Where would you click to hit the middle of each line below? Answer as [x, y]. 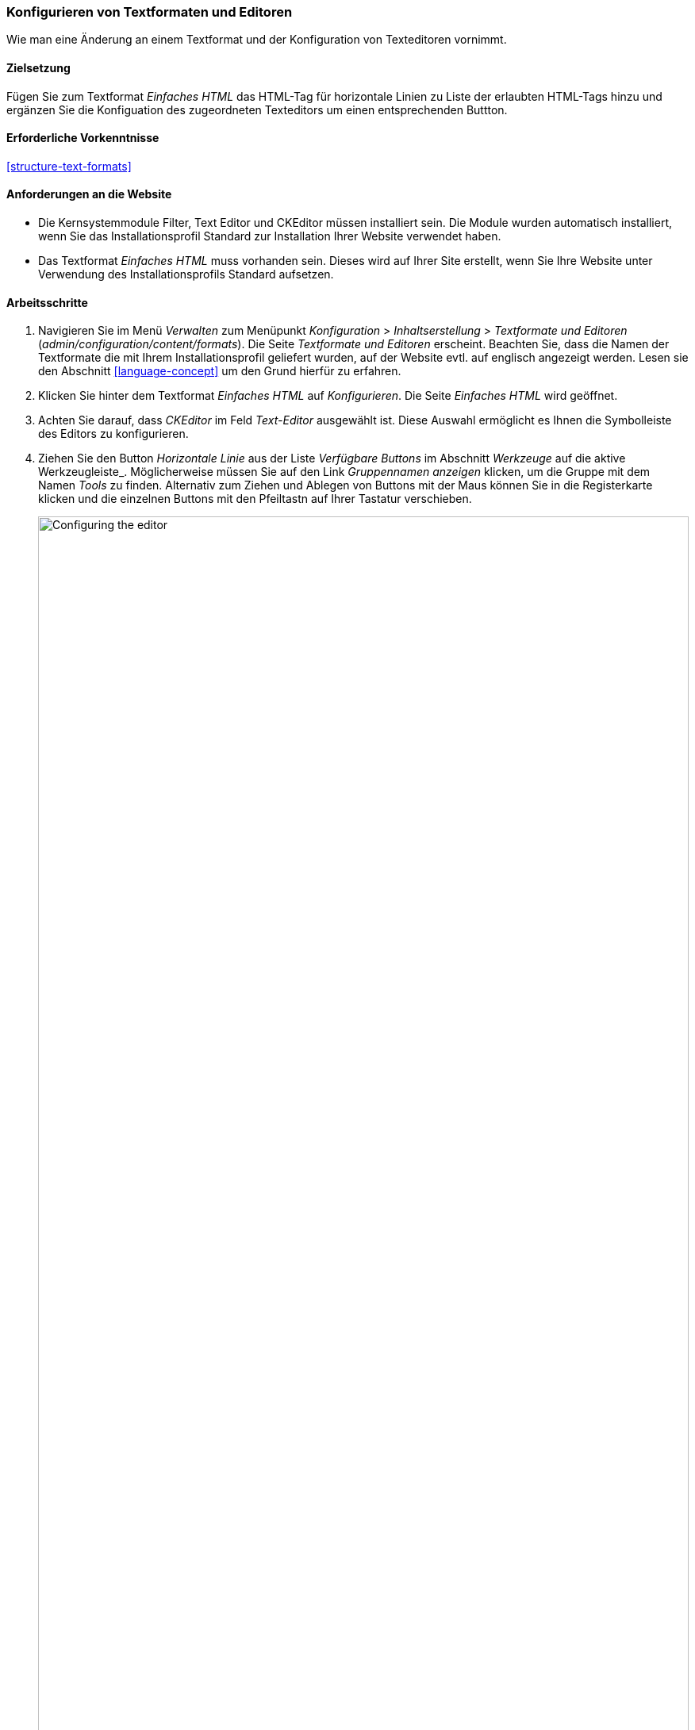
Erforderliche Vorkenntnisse [83, 138]
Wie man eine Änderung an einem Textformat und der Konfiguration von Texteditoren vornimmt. [257, 40]
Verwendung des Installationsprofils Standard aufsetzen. [186, 274]
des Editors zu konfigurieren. [113, 434]
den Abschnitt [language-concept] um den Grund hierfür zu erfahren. [220, 371]
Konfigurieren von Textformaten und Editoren [150, 12]
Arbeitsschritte [47, 302]
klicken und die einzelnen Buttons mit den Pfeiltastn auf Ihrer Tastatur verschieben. [255, 499]
